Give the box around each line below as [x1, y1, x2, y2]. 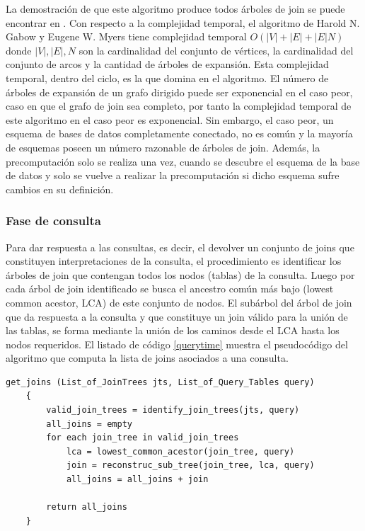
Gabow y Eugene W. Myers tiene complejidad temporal [6, 29, 247, 44]
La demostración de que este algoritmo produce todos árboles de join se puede [6, 1, 345, 16]
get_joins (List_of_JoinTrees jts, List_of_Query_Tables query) [6, 377, 315, 387]
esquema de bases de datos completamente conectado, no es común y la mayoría [6, 126, 353, 141]
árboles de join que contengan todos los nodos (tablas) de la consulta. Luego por [6, 267, 355, 282]
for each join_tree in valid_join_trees [46, 433, 239, 443]
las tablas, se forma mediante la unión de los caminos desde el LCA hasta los [6, 323, 340, 338]
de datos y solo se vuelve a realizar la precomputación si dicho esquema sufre [6, 168, 340, 183]
